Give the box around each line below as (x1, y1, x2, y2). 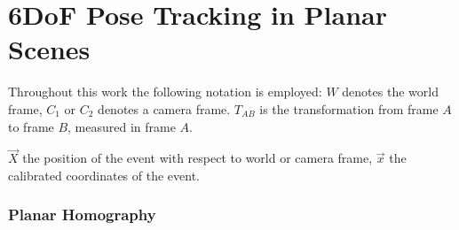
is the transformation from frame (259, 99, 439, 118)
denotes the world (342, 82, 439, 101)
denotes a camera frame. (98, 99, 231, 118)
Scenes (8, 31, 91, 67)
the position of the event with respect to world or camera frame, (22, 149, 373, 167)
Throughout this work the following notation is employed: (8, 82, 322, 101)
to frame (8, 117, 54, 135)
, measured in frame (67, 117, 176, 135)
